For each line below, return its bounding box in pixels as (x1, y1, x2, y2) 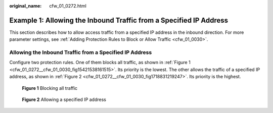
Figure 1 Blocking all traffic (22, 85, 78, 91)
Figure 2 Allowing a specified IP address (22, 96, 106, 102)
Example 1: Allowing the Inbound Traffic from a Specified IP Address (9, 16, 229, 25)
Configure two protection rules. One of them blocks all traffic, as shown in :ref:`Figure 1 (9, 60, 191, 66)
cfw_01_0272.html (49, 3, 87, 9)
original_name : (9, 3, 42, 9)
